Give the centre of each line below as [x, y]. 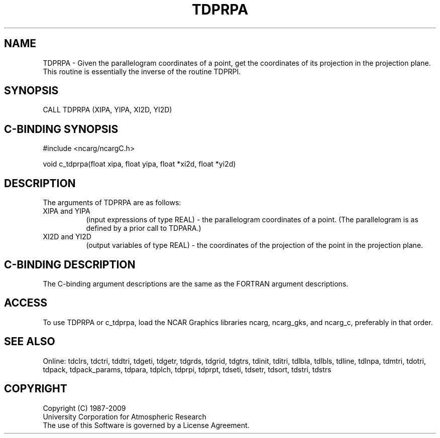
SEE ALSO [30, 342]
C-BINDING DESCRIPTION [70, 264]
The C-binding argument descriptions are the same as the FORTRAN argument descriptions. [196, 283]
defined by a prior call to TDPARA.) [144, 228]
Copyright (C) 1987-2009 [84, 408]
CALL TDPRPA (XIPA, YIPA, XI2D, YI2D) [107, 110]
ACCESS [26, 303]
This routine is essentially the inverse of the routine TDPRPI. [142, 71]
